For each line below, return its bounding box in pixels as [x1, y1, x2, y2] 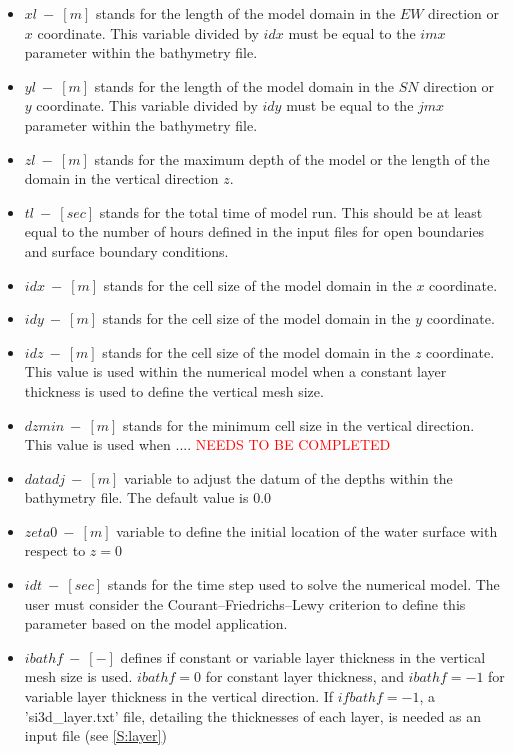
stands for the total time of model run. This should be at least [99, 201, 483, 222]
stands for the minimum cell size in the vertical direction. [123, 414, 475, 435]
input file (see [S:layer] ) [24, 725, 167, 746]
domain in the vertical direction [24, 168, 219, 189]
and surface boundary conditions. [24, 240, 229, 261]
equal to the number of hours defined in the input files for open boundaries [24, 221, 485, 242]
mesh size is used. [24, 666, 133, 687]
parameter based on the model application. [24, 613, 288, 634]
